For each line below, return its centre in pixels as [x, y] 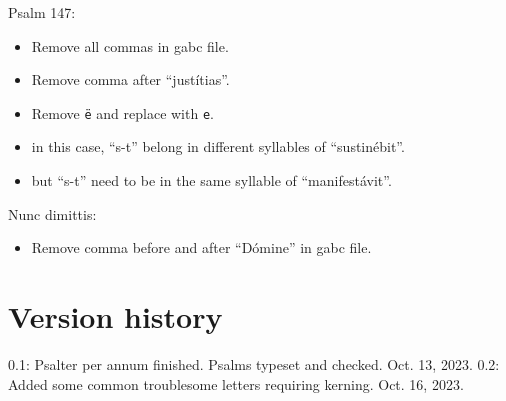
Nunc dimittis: [52, 213]
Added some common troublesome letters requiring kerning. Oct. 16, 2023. [236, 383]
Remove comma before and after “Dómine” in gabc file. [201, 247]
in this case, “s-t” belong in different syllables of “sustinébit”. [218, 146]
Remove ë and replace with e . [122, 112]
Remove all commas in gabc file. [130, 45]
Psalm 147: [42, 12]
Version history [115, 316]
